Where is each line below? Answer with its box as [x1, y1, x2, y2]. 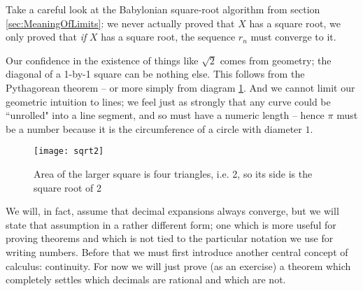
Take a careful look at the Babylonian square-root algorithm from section [6, 2, 320, 16]
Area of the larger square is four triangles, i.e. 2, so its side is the [34, 166, 313, 180]
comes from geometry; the [220, 52, 332, 67]
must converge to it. [250, 29, 336, 44]
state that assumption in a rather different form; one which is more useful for [6, 217, 336, 232]
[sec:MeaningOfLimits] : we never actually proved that [6, 15, 235, 30]
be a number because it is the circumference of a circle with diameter [6, 121, 302, 136]
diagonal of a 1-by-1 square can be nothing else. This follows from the [6, 66, 305, 81]
